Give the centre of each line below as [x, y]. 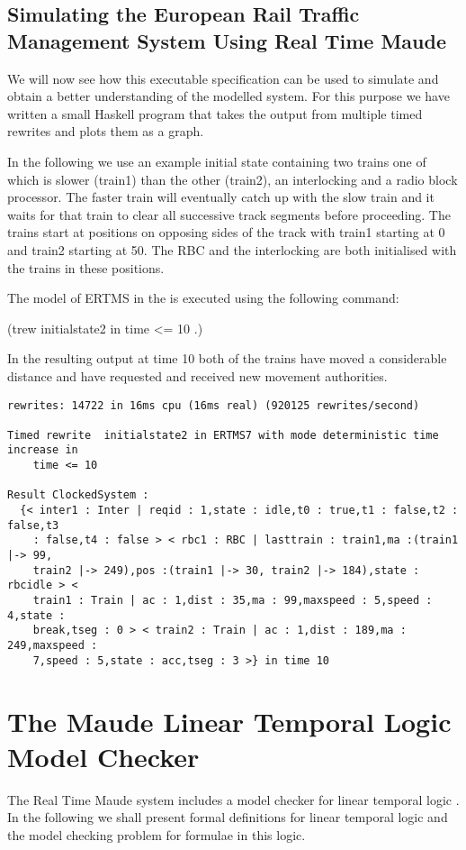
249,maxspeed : [53, 645]
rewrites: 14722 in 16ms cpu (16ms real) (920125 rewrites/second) [214, 405]
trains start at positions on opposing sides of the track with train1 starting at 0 [226, 232]
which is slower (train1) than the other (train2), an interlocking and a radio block [233, 179]
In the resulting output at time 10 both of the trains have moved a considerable [227, 358]
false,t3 [33, 525]
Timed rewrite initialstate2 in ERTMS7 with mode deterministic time [223, 435]
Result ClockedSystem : [78, 495]
